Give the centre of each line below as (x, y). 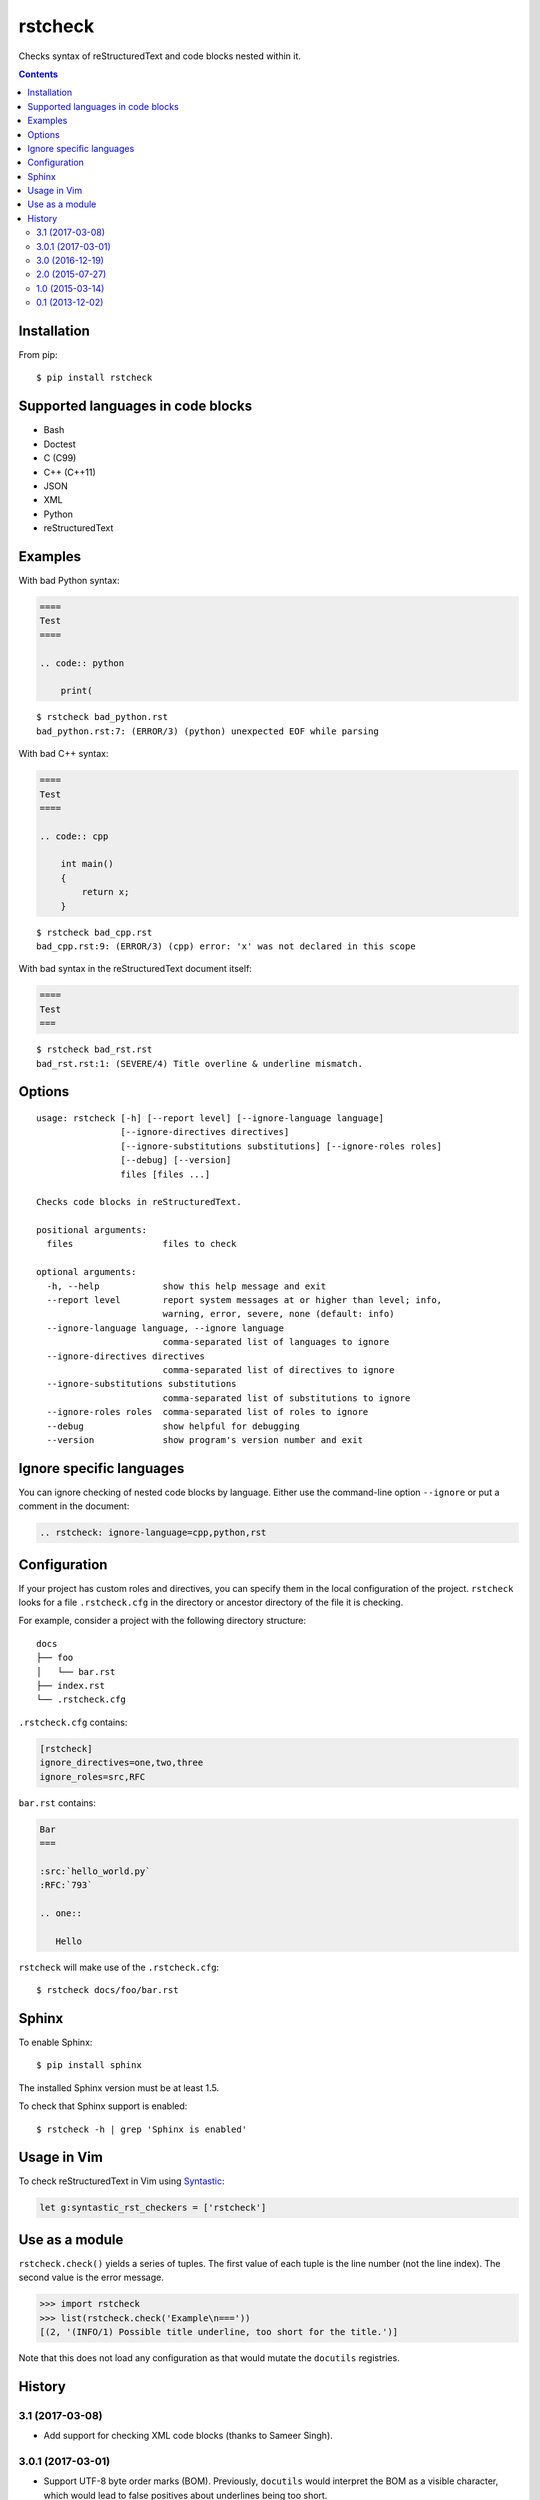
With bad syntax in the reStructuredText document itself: (135, 969)
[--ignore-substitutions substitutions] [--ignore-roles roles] (281, 1146)
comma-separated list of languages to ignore (276, 1342)
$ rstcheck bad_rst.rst (94, 1049)
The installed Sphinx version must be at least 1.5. (119, 2087)
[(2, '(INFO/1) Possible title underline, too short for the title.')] (219, 2332)
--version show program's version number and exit (205, 1439)
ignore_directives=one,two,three (121, 1763)
